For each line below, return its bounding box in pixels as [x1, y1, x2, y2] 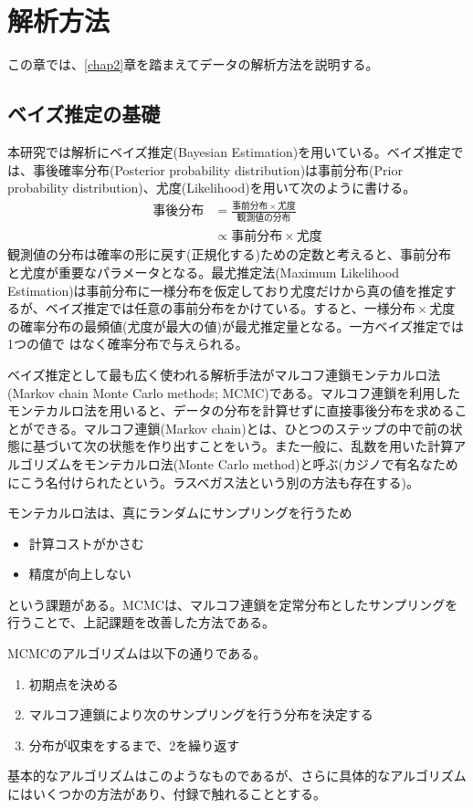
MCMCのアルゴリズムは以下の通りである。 [7, 644, 267, 663]
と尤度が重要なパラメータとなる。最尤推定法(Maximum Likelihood [7, 262, 400, 281]
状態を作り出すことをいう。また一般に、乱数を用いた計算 [109, 436, 454, 456]
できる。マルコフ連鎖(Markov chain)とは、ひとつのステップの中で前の [32, 418, 450, 437]
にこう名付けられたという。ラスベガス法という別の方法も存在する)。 [7, 472, 420, 491]
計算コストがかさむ [28, 533, 144, 552]
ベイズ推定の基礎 [7, 100, 161, 128]
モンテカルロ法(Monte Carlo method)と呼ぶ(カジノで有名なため [83, 454, 458, 473]
